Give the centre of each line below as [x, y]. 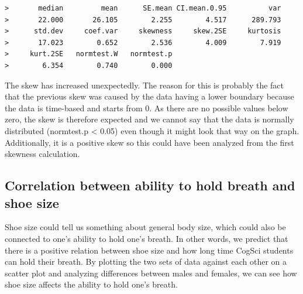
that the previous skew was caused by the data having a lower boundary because [149, 96]
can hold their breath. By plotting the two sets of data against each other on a [146, 261]
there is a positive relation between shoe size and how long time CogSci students [149, 250]
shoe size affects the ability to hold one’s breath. [91, 284]
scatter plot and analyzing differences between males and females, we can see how [151, 273]
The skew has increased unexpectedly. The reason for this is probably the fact [144, 85]
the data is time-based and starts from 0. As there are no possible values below [147, 107]
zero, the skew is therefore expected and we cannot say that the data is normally [149, 119]
